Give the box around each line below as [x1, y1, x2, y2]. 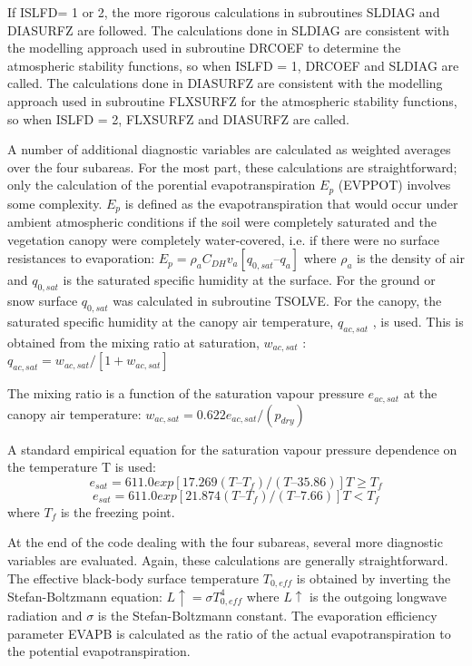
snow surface [7, 291, 78, 310]
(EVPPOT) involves [338, 175, 451, 194]
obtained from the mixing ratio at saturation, [7, 332, 260, 351]
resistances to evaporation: [7, 249, 155, 268]
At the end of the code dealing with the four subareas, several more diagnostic [7, 533, 443, 552]
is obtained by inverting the [296, 568, 451, 587]
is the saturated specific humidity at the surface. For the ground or [63, 270, 436, 289]
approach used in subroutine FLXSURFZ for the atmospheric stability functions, [7, 91, 457, 110]
